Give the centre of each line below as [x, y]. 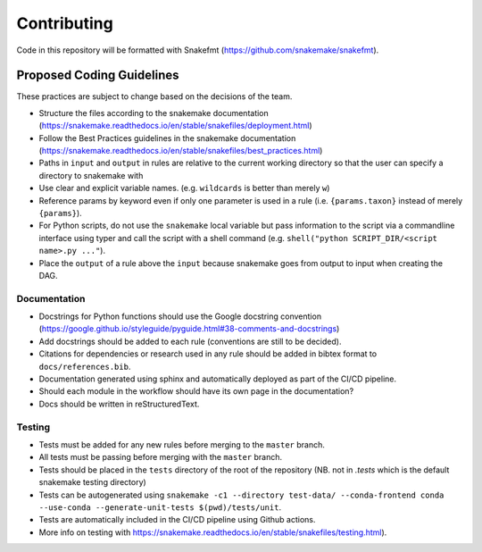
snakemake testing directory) [92, 482]
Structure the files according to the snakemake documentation [154, 113]
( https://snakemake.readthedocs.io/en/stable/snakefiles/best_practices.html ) [181, 151]
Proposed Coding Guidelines [98, 75]
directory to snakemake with [91, 175]
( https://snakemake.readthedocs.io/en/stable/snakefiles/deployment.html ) [175, 126]
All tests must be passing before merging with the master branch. [161, 457]
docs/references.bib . [85, 366]
